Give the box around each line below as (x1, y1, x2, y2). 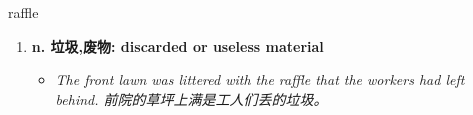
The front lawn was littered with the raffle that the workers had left (55, 69, 465, 90)
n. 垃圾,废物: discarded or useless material (31, 35, 324, 56)
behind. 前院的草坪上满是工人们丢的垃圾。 (55, 88, 328, 109)
